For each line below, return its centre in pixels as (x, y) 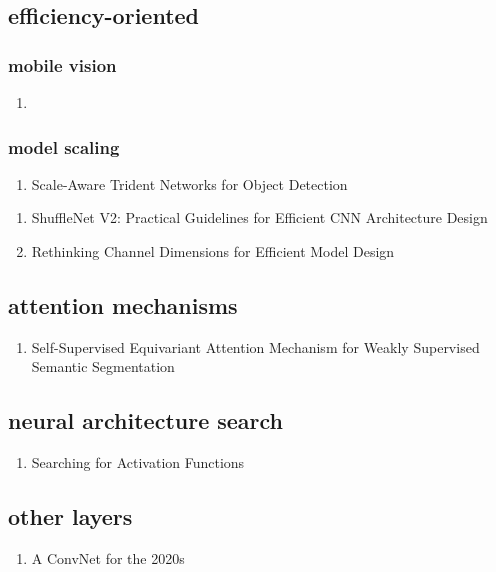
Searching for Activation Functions (138, 462)
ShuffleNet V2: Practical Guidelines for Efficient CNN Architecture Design (259, 217)
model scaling (64, 146)
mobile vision (62, 64)
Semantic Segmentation (103, 366)
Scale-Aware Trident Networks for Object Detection (189, 183)
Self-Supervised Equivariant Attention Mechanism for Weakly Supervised (255, 346)
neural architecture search (146, 420)
